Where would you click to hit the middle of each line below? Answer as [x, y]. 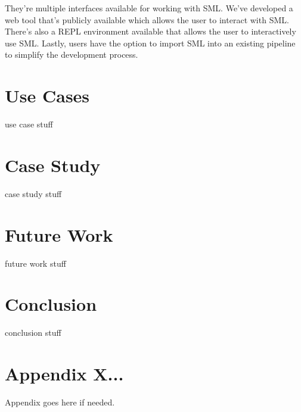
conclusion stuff [33, 333]
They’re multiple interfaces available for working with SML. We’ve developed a [149, 8]
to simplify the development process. [72, 54]
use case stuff [29, 124]
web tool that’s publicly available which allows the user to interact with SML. [147, 19]
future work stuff [35, 263]
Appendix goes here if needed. [60, 402]
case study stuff [33, 193]
